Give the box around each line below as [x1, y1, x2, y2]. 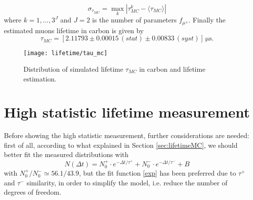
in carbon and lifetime [139, 63, 206, 74]
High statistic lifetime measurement [4, 102, 250, 122]
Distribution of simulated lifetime [23, 63, 124, 74]
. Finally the [189, 15, 226, 25]
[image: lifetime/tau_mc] [23, 50, 107, 57]
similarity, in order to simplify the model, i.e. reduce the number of [26, 177, 228, 187]
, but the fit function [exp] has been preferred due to [79, 168, 236, 178]
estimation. [23, 73, 57, 83]
